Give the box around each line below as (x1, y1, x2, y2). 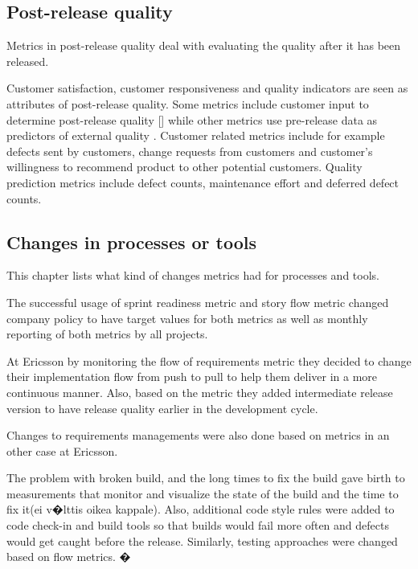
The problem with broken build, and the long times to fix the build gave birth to (6, 469, 405, 486)
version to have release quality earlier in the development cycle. (6, 399, 318, 416)
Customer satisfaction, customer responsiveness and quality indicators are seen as (6, 80, 408, 96)
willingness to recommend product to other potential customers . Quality (6, 158, 363, 175)
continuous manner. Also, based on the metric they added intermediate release (6, 383, 393, 400)
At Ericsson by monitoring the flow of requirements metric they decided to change (6, 352, 412, 369)
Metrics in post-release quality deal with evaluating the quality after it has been (6, 37, 401, 54)
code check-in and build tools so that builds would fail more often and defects (6, 517, 389, 534)
